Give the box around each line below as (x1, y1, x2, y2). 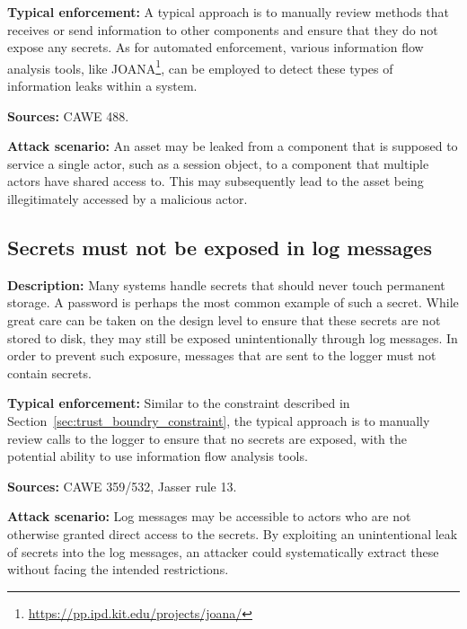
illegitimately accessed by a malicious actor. (7, 190, 248, 208)
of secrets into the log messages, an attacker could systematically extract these (7, 542, 439, 561)
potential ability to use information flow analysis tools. (7, 447, 308, 465)
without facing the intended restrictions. (7, 560, 229, 579)
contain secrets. (7, 363, 92, 382)
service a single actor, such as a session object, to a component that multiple (7, 154, 429, 173)
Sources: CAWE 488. (7, 106, 129, 125)
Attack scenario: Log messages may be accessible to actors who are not (7, 507, 411, 526)
